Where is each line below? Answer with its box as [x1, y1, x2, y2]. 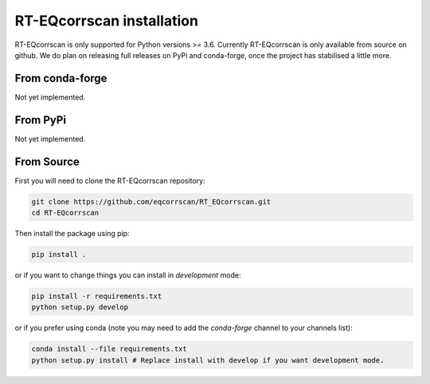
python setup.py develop [31, 303, 129, 312]
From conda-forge [14, 72, 107, 85]
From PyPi [14, 113, 67, 126]
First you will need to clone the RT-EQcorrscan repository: [14, 176, 206, 185]
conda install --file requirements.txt [31, 344, 187, 354]
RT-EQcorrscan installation [14, 12, 199, 29]
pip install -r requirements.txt [31, 291, 162, 301]
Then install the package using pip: [14, 229, 131, 239]
